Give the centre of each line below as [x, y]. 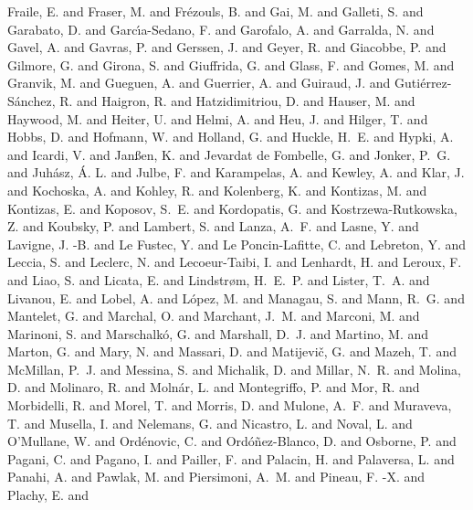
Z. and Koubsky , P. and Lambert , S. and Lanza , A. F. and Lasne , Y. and [213, 226]
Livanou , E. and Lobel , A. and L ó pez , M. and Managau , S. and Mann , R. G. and [236, 297]
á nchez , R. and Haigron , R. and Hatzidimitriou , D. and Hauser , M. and [215, 100]
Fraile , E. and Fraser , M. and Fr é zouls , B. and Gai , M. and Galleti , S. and [215, 11]
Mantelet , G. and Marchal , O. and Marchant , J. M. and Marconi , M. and [214, 316]
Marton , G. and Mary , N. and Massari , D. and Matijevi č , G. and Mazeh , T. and [232, 351]
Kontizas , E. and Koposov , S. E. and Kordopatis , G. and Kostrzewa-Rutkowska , [232, 208]
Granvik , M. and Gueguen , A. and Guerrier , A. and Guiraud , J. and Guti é [217, 83]
